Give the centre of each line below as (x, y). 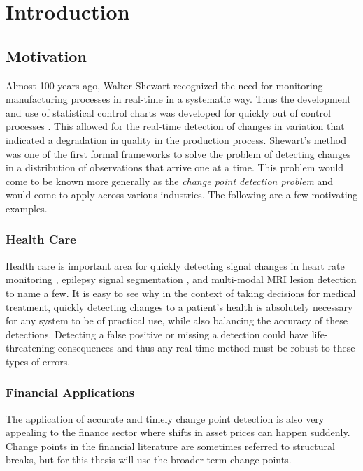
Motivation (46, 56)
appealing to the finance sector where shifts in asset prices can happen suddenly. (178, 432)
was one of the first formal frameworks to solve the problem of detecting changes (178, 153)
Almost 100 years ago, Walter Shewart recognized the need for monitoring (164, 85)
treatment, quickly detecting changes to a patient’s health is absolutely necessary (179, 306)
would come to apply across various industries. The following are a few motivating (182, 195)
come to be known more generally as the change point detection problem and (170, 181)
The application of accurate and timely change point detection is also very (165, 418)
